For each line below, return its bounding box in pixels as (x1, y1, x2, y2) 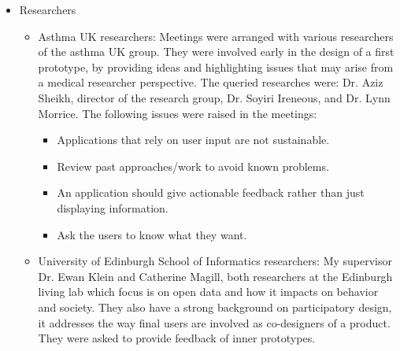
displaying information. (57, 199, 169, 216)
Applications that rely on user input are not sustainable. (57, 131, 330, 148)
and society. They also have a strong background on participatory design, (38, 298, 392, 315)
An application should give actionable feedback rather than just (57, 184, 365, 201)
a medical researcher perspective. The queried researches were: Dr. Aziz (38, 74, 383, 91)
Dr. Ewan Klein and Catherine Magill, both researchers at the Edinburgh (38, 268, 393, 284)
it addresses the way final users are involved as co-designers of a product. (38, 314, 391, 331)
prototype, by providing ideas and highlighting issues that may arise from (38, 58, 394, 75)
